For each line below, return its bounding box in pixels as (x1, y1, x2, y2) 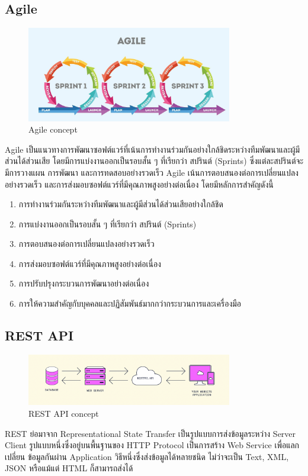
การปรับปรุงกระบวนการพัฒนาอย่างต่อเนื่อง (18, 277, 149, 290)
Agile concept (28, 123, 78, 136)
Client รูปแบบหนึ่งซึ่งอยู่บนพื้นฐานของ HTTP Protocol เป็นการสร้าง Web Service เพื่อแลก (5, 439, 300, 451)
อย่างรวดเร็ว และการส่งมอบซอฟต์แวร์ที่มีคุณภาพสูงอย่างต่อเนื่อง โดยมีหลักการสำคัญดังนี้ (5, 178, 274, 190)
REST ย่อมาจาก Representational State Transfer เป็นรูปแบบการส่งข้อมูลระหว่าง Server (5, 427, 296, 439)
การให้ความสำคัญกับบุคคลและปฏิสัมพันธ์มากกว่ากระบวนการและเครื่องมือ (18, 297, 242, 310)
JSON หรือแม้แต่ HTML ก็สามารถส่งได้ (5, 462, 133, 474)
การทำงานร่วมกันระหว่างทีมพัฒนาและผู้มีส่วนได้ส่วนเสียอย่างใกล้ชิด (18, 198, 223, 210)
